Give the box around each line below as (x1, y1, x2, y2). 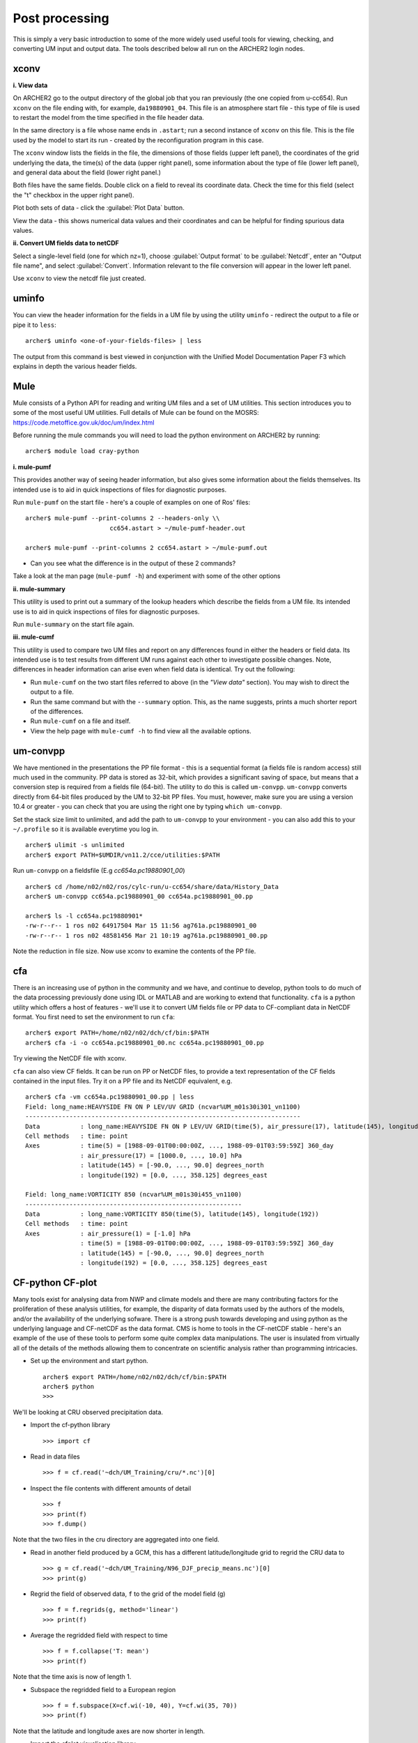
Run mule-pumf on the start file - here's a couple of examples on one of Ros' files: (13, 498, 251, 506)
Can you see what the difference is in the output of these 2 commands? (30, 558, 236, 568)
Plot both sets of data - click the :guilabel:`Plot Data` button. (13, 204, 185, 212)
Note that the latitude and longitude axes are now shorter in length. (13, 1726, 206, 1735)
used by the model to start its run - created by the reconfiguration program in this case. (13, 136, 264, 144)
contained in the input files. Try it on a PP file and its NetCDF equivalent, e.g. (13, 1076, 233, 1085)
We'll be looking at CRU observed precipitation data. (13, 1408, 164, 1416)
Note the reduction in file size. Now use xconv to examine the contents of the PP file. (13, 947, 256, 955)
